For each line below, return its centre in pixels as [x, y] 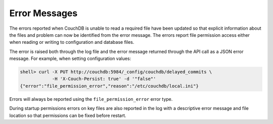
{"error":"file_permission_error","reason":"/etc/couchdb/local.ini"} [109, 86]
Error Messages [43, 13]
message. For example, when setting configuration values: [70, 58]
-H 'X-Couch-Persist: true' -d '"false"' [104, 79]
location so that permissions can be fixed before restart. [68, 115]
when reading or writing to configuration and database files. [72, 42]
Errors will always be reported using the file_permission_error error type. [91, 99]
